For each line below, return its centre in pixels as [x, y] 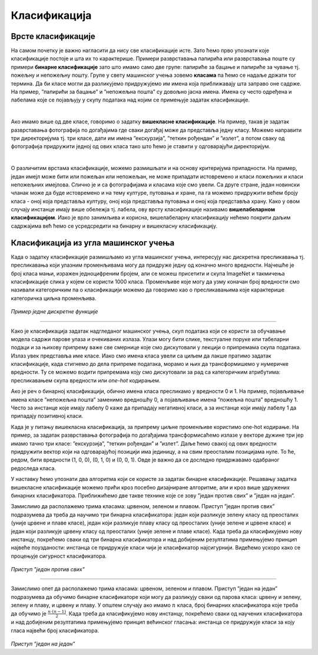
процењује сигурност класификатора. [59, 556]
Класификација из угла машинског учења [93, 243]
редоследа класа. [33, 468]
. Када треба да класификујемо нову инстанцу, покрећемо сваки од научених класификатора [184, 613]
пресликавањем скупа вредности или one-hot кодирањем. [86, 380]
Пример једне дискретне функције [54, 312]
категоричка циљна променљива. [54, 298]
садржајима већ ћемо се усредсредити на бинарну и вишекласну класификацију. [114, 226]
